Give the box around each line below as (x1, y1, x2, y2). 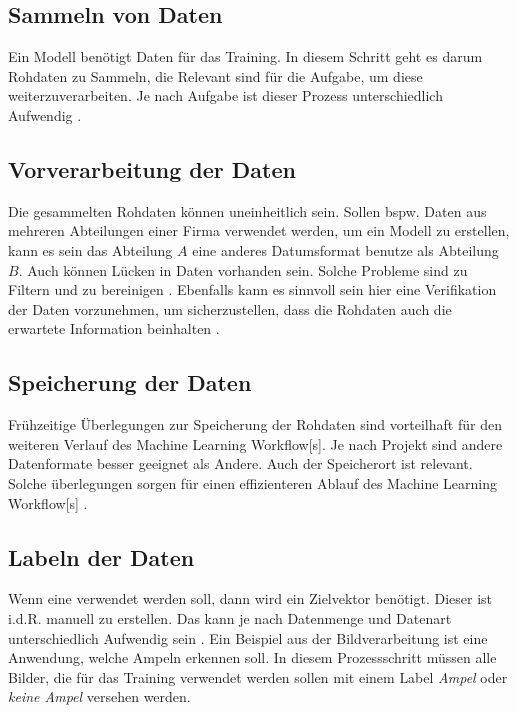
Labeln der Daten (8, 541, 195, 572)
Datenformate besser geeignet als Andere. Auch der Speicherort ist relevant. (8, 453, 473, 474)
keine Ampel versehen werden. (8, 686, 191, 707)
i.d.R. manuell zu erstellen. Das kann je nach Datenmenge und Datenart (8, 607, 452, 628)
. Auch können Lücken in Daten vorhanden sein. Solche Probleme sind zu (18, 259, 468, 280)
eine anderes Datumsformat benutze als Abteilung (192, 239, 499, 260)
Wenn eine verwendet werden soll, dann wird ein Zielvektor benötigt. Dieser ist (8, 588, 493, 609)
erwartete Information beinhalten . (8, 318, 220, 339)
